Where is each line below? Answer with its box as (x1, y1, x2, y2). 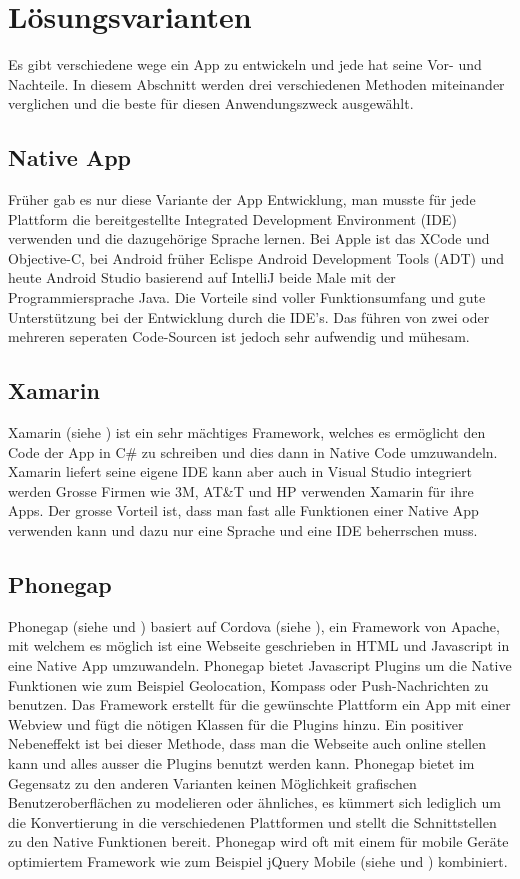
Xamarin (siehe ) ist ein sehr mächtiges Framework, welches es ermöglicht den (8, 422, 486, 443)
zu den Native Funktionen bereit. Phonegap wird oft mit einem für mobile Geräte (8, 831, 509, 852)
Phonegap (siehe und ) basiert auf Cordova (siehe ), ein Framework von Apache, (8, 615, 500, 636)
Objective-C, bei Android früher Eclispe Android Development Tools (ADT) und (8, 247, 505, 268)
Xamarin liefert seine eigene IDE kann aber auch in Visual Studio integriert (8, 461, 472, 482)
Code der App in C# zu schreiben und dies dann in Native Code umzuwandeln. (8, 441, 498, 462)
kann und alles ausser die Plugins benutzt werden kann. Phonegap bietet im (8, 752, 475, 773)
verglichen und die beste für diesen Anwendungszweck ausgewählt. (8, 93, 414, 114)
